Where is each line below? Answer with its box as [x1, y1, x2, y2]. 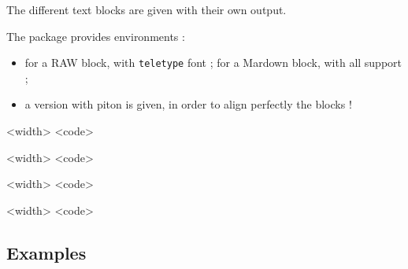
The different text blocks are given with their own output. [6, 2, 287, 17]
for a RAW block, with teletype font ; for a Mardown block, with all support [24, 54, 402, 71]
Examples [6, 240, 87, 264]
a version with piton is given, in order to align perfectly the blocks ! [24, 96, 352, 112]
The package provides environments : [6, 28, 185, 44]
